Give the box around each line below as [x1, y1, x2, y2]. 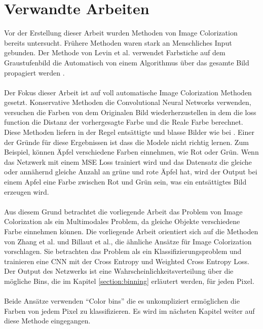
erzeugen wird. [4, 186, 49, 197]
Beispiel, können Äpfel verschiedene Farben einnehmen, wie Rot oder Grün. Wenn [4, 147, 259, 157]
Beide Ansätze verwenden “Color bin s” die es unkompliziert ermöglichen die [4, 296, 240, 306]
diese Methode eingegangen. [4, 315, 91, 326]
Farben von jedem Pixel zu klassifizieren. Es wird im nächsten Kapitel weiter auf [4, 305, 255, 316]
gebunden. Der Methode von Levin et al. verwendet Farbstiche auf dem [4, 47, 226, 58]
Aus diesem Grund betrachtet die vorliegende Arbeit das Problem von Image [4, 206, 243, 216]
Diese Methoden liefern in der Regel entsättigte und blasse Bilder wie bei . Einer [4, 127, 254, 137]
